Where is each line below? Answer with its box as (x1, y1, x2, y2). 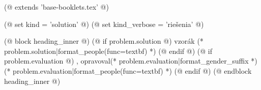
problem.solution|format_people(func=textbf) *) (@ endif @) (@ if (4, 45, 212, 56)
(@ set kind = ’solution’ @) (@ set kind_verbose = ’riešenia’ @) (4, 18, 204, 29)
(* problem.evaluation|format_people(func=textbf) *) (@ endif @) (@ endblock (4, 65, 252, 76)
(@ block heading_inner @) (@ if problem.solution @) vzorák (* (4, 36, 204, 46)
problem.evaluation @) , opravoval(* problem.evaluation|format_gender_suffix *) (4, 55, 257, 66)
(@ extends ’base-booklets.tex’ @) (4, 2, 109, 12)
